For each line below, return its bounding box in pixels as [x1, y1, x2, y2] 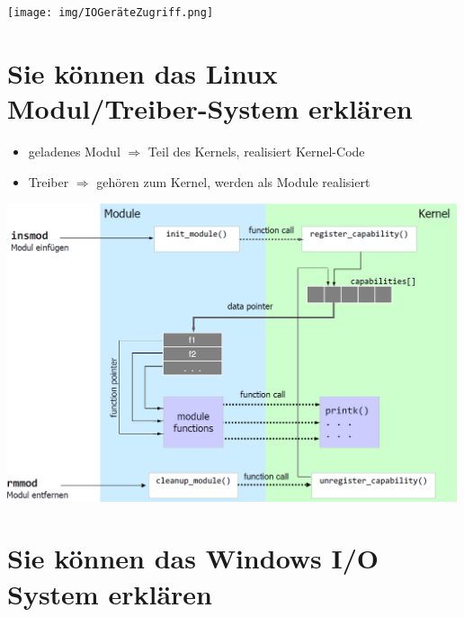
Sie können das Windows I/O [7, 540, 379, 577]
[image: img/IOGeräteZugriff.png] [7, 6, 214, 19]
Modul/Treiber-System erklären [7, 90, 413, 127]
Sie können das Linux [7, 54, 278, 91]
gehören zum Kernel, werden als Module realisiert [96, 172, 370, 191]
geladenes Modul [28, 141, 120, 160]
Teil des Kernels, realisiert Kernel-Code [147, 141, 365, 160]
